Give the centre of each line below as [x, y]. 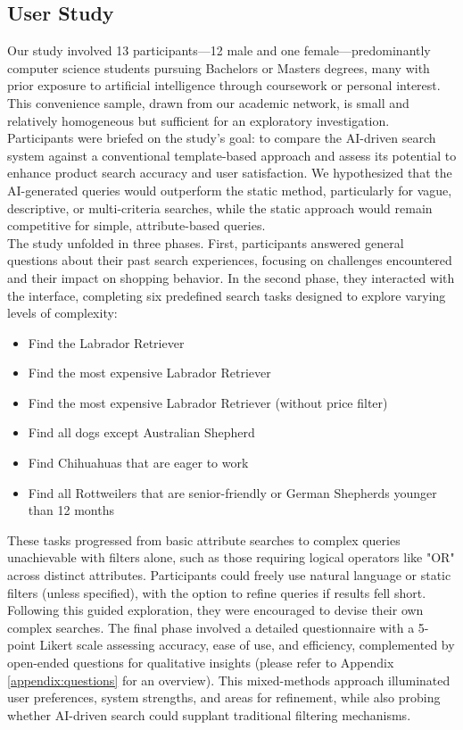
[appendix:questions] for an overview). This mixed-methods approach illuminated [229, 680]
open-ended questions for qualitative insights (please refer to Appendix [201, 663]
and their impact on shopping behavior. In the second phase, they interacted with [231, 277]
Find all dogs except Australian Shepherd [141, 432]
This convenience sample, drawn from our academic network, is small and [208, 102]
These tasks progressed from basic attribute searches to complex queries [204, 539]
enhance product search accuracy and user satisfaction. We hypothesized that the [230, 173]
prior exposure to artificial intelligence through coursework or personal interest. [224, 85]
